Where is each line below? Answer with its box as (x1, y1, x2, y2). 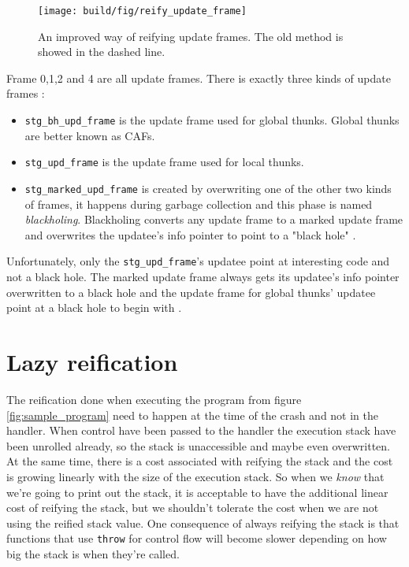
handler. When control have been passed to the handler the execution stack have (6, 422, 396, 439)
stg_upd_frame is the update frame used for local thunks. (24, 154, 304, 170)
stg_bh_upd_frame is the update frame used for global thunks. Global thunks (24, 112, 400, 128)
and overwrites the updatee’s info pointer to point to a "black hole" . (24, 226, 356, 243)
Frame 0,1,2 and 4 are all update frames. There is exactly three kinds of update (6, 69, 391, 86)
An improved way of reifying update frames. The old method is (38, 28, 344, 44)
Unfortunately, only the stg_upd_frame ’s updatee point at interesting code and (6, 253, 390, 269)
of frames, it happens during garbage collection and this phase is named (24, 195, 373, 212)
